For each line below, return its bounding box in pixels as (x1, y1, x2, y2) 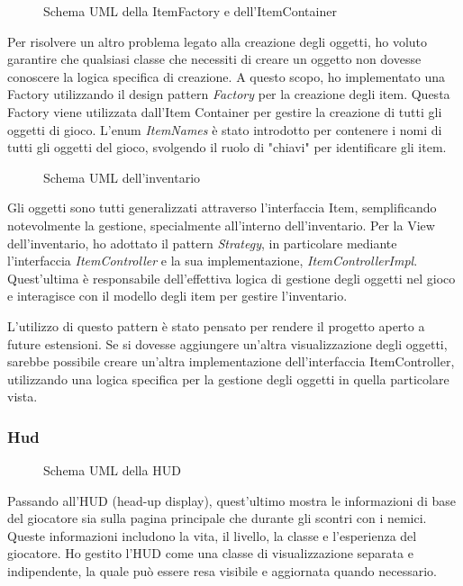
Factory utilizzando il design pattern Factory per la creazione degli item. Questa (7, 85, 450, 104)
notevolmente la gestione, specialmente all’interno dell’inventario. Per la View (7, 215, 435, 234)
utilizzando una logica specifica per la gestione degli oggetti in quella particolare (7, 369, 449, 388)
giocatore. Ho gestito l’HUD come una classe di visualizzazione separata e (7, 544, 413, 563)
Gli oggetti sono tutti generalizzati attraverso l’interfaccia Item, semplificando (7, 198, 437, 217)
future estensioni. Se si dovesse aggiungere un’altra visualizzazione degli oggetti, (7, 334, 448, 353)
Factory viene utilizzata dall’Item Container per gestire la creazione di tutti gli (7, 102, 442, 121)
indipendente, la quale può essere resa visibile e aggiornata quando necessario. (7, 562, 438, 581)
